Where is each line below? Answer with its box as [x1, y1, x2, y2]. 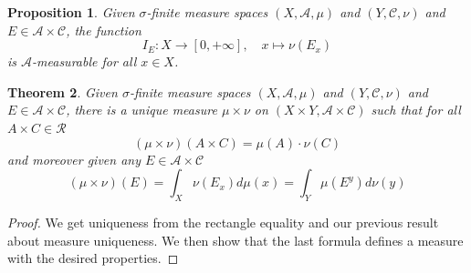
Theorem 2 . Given [7, 82, 118, 101]
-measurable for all [32, 52, 137, 71]
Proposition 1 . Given [7, 3, 135, 21]
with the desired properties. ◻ [7, 248, 179, 268]
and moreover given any [7, 149, 141, 168]
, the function [66, 20, 141, 39]
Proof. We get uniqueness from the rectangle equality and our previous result [7, 212, 439, 231]
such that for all [371, 100, 461, 119]
